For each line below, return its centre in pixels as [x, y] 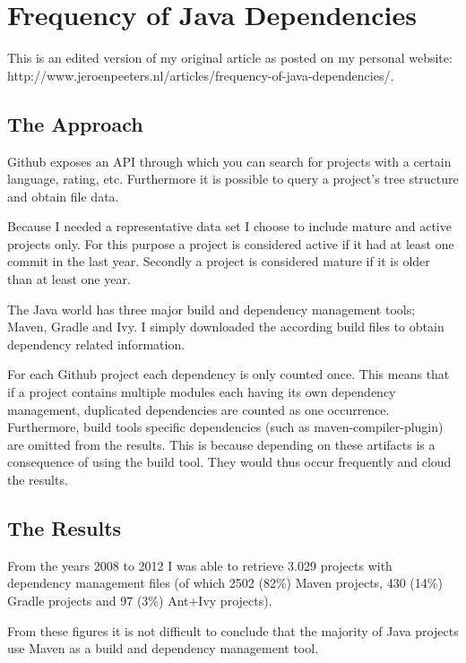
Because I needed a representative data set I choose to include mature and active [229, 226]
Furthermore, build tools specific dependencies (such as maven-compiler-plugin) [225, 427]
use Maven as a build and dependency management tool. [163, 648]
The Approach [75, 123]
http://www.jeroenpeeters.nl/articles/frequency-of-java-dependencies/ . [201, 75]
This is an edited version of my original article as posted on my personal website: [230, 58]
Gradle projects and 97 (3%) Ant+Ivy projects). [140, 600]
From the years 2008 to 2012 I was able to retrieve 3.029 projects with [200, 565]
